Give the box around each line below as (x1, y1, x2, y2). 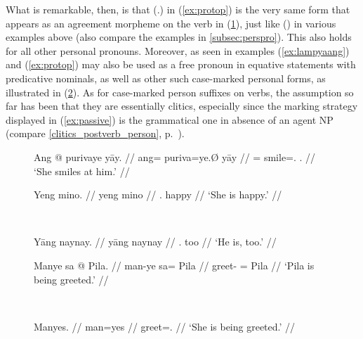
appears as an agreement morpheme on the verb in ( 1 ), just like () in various (6, 15, 336, 30)
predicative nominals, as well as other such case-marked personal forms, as (6, 70, 326, 85)
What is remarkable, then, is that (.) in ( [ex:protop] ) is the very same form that (6, 2, 350, 16)
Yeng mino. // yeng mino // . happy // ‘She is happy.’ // (34, 187, 282, 202)
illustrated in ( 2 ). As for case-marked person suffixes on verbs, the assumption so (6, 84, 354, 99)
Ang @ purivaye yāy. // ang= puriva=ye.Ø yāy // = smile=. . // (34, 149, 316, 164)
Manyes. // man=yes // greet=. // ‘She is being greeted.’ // (34, 319, 296, 333)
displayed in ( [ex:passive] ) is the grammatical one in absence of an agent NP (6, 112, 334, 127)
